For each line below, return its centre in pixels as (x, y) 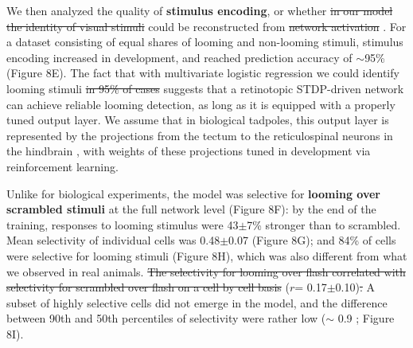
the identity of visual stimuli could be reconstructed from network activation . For (206, 26)
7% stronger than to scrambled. (324, 224)
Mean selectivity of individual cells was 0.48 (113, 240)
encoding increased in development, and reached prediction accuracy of (179, 57)
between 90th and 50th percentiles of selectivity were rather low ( (166, 318)
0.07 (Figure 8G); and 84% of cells (312, 240)
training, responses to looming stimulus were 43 (123, 224)
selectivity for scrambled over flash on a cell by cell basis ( (148, 287)
